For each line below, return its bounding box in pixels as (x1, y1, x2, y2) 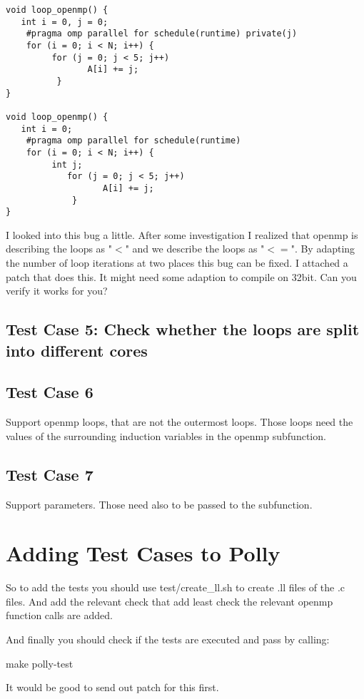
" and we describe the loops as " (125, 241, 265, 256)
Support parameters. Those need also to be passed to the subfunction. (6, 496, 313, 511)
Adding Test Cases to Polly (6, 539, 280, 568)
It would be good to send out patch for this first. (6, 680, 219, 695)
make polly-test (6, 655, 74, 670)
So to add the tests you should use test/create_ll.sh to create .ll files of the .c (6, 580, 345, 595)
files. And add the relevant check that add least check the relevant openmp (6, 593, 333, 608)
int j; (51, 159, 83, 170)
